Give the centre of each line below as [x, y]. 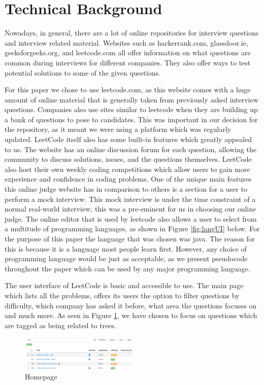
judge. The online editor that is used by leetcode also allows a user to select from [131, 218]
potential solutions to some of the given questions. [82, 72]
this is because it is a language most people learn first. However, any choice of [126, 248]
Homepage [41, 377]
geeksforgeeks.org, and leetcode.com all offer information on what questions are [128, 52]
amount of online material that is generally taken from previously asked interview [131, 99]
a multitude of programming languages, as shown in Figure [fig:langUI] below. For [132, 229]
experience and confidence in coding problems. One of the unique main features [128, 179]
